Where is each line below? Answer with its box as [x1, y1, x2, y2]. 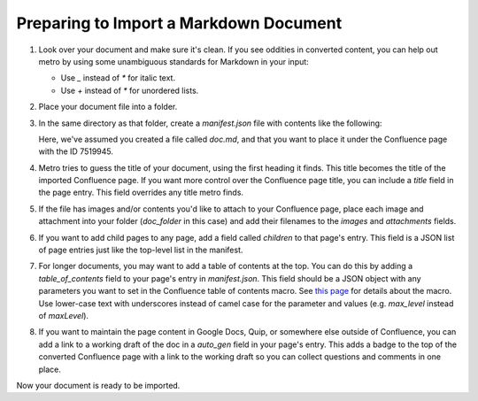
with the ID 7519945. [38, 146, 114, 157]
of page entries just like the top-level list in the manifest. [38, 244, 243, 256]
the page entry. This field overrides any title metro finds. [38, 187, 243, 198]
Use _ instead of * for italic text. [60, 73, 176, 83]
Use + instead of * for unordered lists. [60, 85, 199, 96]
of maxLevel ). [38, 310, 89, 320]
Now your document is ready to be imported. [16, 380, 181, 390]
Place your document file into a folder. [38, 102, 178, 112]
